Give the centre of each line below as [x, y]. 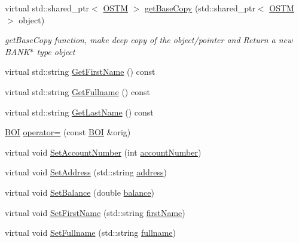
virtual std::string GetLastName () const [79, 112]
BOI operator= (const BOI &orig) [68, 132]
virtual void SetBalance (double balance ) [80, 192]
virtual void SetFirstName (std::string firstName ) [95, 212]
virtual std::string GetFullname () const [77, 91]
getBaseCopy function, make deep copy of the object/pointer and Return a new [149, 40]
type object [56, 51]
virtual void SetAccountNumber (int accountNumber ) [103, 152]
